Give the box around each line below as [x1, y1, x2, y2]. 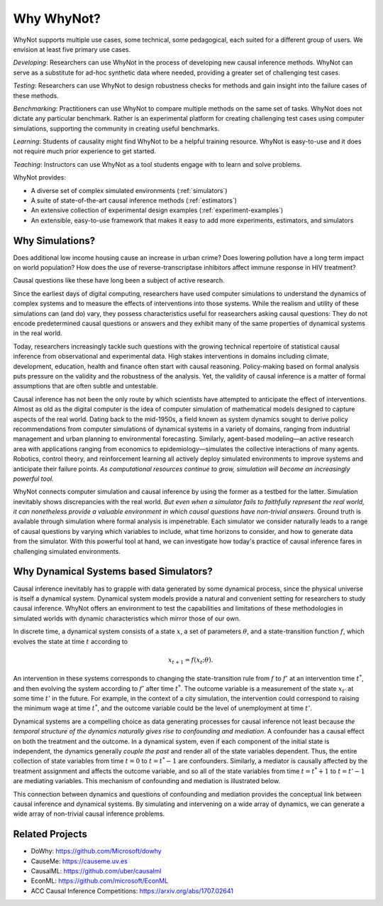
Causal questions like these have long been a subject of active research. [13, 276, 225, 285]
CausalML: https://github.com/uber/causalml [30, 867, 162, 875]
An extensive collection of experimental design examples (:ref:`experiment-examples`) [30, 206, 284, 214]
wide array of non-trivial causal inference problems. [13, 809, 165, 818]
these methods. [13, 91, 60, 99]
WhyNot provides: [13, 173, 67, 182]
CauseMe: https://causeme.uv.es [30, 856, 128, 866]
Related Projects [13, 828, 88, 841]
